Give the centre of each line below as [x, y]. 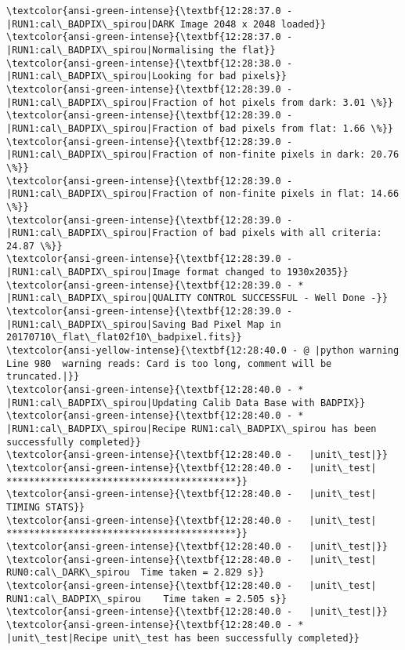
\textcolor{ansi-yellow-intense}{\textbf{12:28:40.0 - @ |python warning [203, 351]
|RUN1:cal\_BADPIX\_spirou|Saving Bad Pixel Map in [144, 324]
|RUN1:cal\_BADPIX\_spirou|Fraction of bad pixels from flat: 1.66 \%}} [200, 128]
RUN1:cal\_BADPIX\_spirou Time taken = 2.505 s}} [146, 599]
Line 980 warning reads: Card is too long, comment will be [169, 363]
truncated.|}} [43, 377]
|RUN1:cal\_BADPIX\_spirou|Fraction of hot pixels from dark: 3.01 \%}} [200, 102]
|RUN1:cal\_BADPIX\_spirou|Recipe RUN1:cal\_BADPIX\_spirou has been [192, 429]
